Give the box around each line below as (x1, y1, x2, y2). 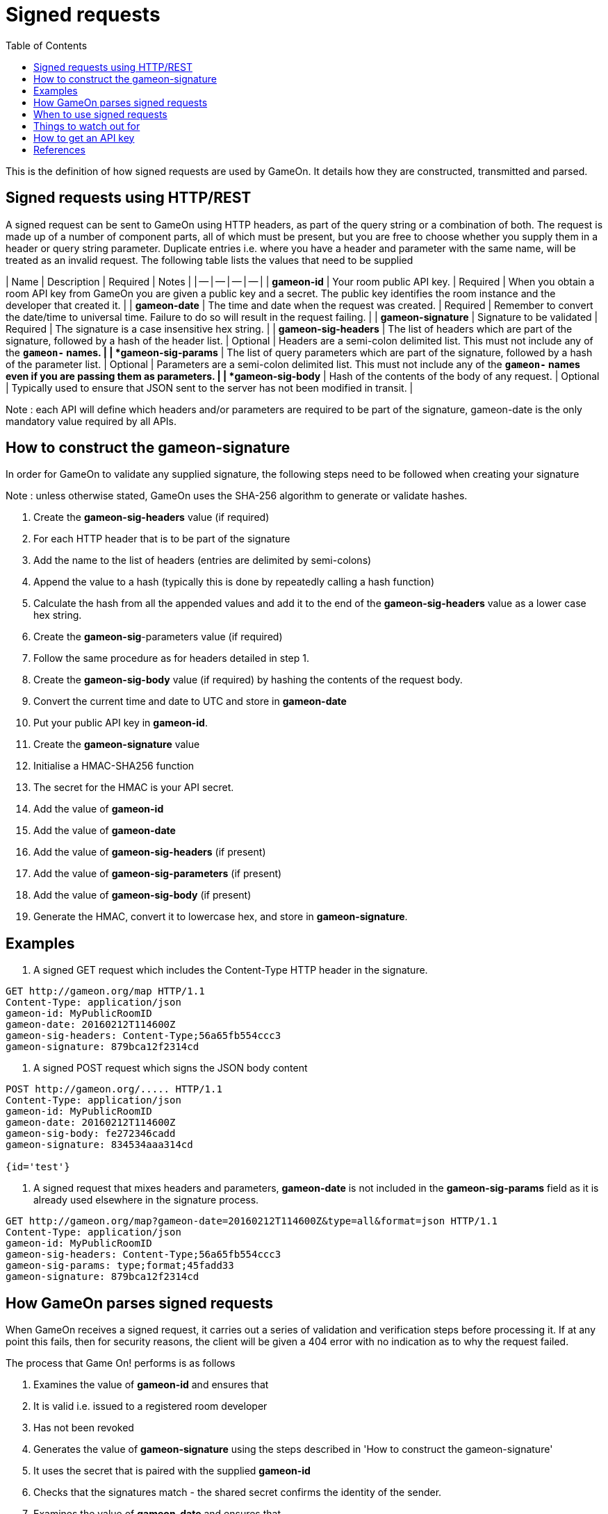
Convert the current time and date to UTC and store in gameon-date (33, 695, 347, 708)
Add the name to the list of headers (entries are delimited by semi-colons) (33, 554, 372, 567)
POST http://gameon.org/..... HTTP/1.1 (6, 1083, 222, 1095)
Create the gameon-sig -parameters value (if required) (33, 631, 283, 643)
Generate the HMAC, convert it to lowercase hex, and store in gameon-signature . (33, 910, 408, 923)
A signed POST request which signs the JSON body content (33, 1062, 308, 1074)
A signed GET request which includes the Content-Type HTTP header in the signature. (33, 964, 428, 976)
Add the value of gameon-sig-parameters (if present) (33, 867, 282, 880)
